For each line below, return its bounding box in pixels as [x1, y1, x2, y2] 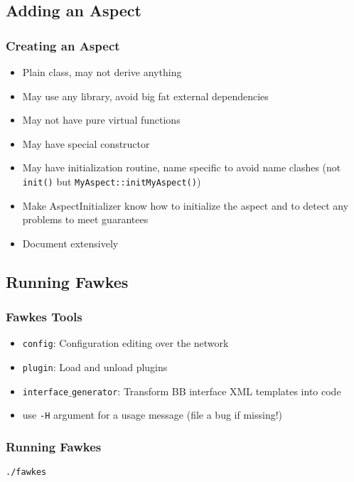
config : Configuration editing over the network [22, 336, 229, 350]
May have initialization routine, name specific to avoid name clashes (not [22, 160, 341, 175]
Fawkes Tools [6, 308, 82, 326]
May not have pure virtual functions [22, 112, 181, 127]
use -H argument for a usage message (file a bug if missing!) [22, 407, 283, 422]
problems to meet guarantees [22, 212, 149, 227]
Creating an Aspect [6, 36, 120, 54]
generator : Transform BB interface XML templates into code [71, 383, 341, 398]
